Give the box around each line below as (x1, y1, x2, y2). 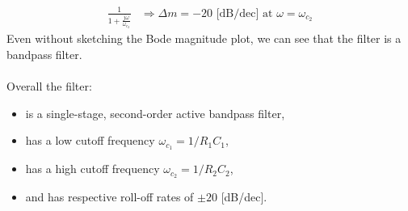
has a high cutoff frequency (25, 160, 160, 177)
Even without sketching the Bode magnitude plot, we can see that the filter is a (6, 30, 402, 47)
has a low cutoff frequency (25, 132, 155, 149)
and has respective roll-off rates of (25, 188, 194, 205)
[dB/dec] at (216, 7, 273, 19)
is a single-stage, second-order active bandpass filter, (25, 104, 285, 121)
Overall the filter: (6, 78, 92, 95)
